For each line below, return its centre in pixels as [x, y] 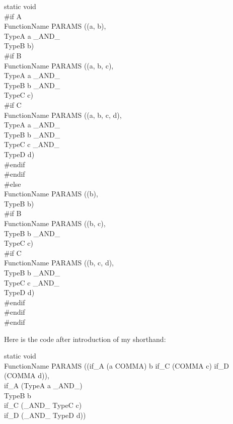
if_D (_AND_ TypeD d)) [45, 415]
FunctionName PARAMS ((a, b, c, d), [63, 115]
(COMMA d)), [27, 375]
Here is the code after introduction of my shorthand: [85, 339]
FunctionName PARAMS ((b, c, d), [59, 263]
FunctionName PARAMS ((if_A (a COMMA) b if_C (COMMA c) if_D [116, 365]
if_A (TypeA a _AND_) [43, 385]
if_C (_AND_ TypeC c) [43, 405]
